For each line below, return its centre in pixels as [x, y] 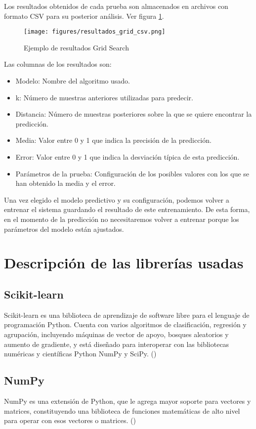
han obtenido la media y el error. [65, 183]
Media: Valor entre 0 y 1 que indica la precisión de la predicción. [113, 140]
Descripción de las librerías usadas [124, 263]
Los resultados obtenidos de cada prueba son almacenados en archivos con [116, 6]
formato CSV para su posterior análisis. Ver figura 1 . [84, 16]
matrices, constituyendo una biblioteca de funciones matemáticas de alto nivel [122, 410]
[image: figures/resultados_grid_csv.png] [95, 32]
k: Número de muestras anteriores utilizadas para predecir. [104, 97]
